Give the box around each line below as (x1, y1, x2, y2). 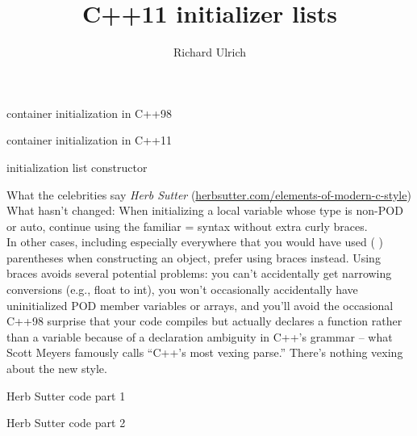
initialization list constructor (6, 158, 148, 175)
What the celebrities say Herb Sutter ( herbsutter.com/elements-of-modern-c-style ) (6, 186, 411, 203)
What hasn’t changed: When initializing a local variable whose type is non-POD (6, 202, 403, 219)
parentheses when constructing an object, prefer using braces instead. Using (6, 249, 381, 266)
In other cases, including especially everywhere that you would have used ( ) (6, 233, 384, 250)
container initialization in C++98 (6, 104, 173, 121)
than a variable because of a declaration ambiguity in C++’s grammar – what (6, 328, 393, 345)
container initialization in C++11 (6, 132, 173, 149)
